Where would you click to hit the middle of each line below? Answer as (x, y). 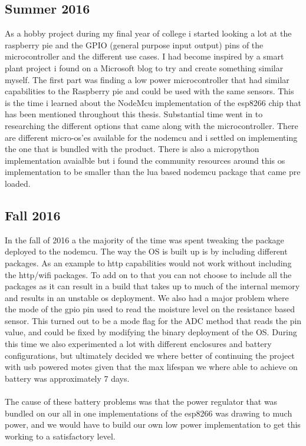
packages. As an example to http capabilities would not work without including (148, 262)
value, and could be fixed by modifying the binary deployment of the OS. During (151, 332)
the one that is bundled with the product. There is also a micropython (132, 149)
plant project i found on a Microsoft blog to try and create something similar (144, 67)
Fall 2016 (33, 215)
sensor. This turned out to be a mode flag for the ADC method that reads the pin (153, 320)
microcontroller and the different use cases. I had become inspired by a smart (144, 56)
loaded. (18, 183)
